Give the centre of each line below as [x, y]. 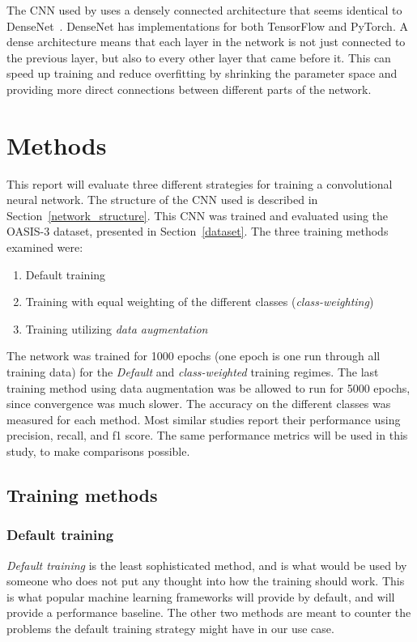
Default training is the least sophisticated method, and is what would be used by [207, 565]
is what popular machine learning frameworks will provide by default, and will [201, 596]
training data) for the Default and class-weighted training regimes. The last [193, 372]
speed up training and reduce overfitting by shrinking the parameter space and [202, 73]
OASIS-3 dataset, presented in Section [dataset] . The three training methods [198, 231]
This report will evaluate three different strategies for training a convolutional [200, 183]
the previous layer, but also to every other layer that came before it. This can [199, 57]
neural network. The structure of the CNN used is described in [162, 200]
